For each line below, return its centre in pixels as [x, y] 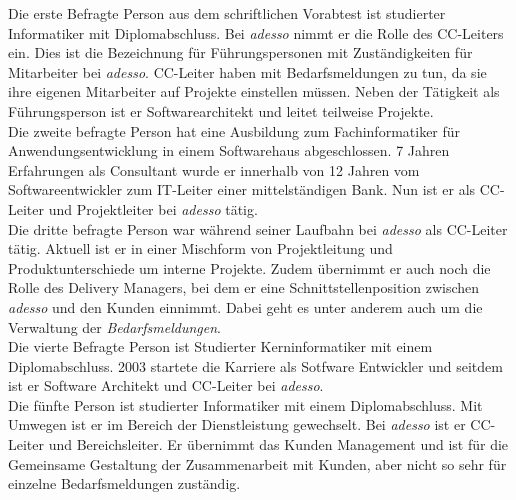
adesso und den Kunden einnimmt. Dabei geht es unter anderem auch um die [245, 306]
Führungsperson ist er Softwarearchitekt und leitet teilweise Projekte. [221, 110]
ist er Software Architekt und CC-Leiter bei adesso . [166, 385]
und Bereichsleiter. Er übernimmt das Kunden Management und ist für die [278, 444]
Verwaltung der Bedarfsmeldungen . [114, 326]
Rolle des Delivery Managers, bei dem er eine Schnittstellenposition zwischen [244, 287]
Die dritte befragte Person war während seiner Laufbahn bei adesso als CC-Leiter [258, 228]
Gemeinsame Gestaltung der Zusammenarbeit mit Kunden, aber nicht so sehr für [257, 463]
